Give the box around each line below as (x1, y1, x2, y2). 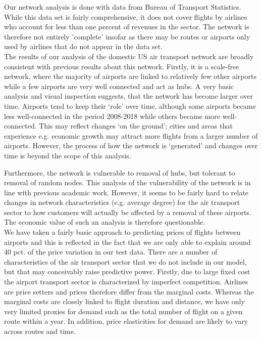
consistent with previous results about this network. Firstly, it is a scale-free (4, 61, 239, 71)
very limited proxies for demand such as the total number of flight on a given (4, 306, 243, 316)
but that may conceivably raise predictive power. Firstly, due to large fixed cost (4, 266, 250, 277)
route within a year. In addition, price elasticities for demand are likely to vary (4, 316, 248, 326)
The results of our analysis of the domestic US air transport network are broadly (4, 51, 254, 61)
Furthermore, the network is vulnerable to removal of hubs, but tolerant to (4, 167, 235, 178)
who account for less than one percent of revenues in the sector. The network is (4, 21, 249, 32)
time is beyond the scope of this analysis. (4, 150, 131, 160)
